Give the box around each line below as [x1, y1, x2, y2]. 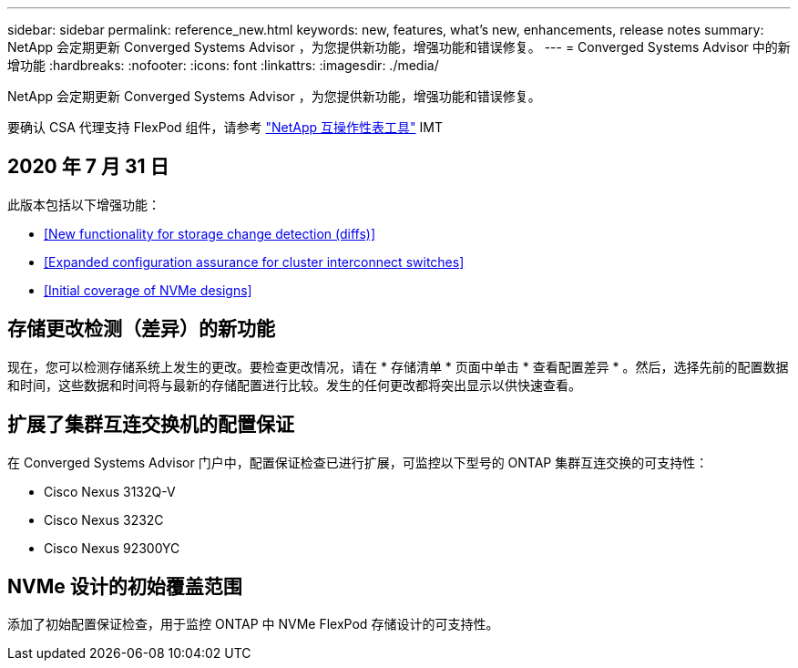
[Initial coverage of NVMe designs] [44, 282, 252, 298]
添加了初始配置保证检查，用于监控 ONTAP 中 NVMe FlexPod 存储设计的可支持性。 [7, 616, 499, 632]
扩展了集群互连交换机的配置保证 [7, 413, 294, 437]
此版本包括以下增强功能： [7, 196, 160, 212]
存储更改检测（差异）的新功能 [7, 317, 275, 341]
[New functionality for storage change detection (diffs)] [44, 225, 376, 242]
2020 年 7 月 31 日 [7, 155, 169, 179]
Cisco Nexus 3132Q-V [44, 483, 176, 499]
